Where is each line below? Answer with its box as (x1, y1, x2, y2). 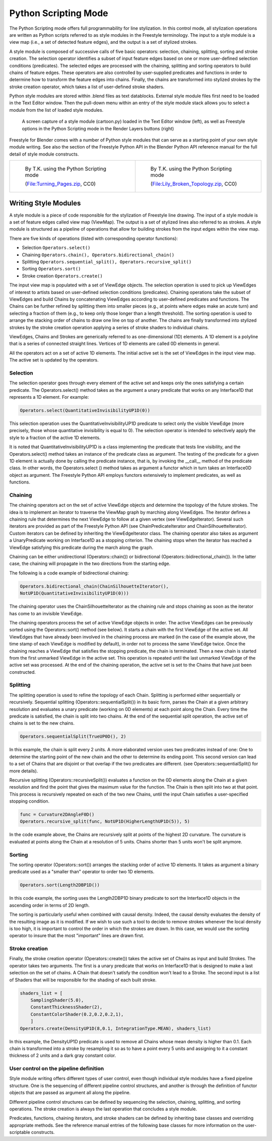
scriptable (9, 1129, 30, 1135)
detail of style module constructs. (9, 151, 79, 157)
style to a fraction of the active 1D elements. (9, 435, 101, 441)
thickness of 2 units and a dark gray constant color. (9, 1052, 116, 1058)
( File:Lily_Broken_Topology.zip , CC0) (150, 180, 237, 187)
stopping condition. (9, 798, 50, 804)
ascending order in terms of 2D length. (9, 902, 90, 908)
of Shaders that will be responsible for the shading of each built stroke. (9, 977, 157, 983)
